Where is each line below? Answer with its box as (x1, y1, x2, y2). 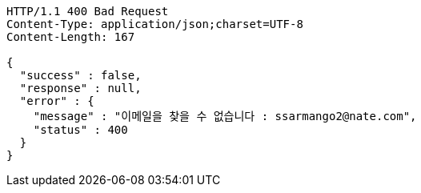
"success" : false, (19, 69, 142, 82)
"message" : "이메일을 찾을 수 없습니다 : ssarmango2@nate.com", (33, 110, 417, 123)
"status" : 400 (33, 123, 128, 136)
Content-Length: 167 (6, 30, 135, 43)
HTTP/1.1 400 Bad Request (6, 5, 169, 18)
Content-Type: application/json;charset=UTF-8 (6, 18, 303, 30)
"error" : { (19, 94, 94, 107)
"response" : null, (19, 82, 142, 94)
